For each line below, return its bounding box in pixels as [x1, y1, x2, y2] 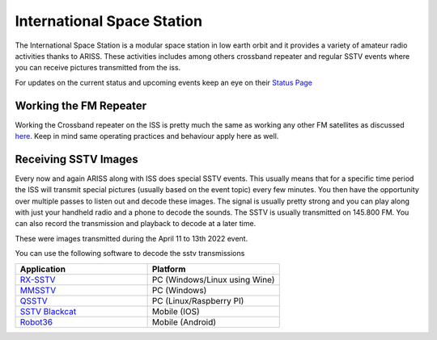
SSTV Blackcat [19, 305, 77, 317]
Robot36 [19, 316, 53, 327]
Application [19, 263, 66, 275]
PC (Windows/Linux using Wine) [151, 274, 275, 285]
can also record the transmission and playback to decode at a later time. [15, 219, 257, 229]
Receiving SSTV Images [15, 152, 139, 166]
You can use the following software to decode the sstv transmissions [15, 249, 245, 258]
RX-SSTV [19, 274, 56, 285]
